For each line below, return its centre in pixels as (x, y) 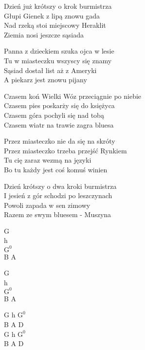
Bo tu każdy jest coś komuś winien (56, 169)
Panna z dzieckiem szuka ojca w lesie (59, 51)
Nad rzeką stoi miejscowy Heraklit (55, 25)
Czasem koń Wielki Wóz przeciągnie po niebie (73, 96)
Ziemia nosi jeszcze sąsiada (44, 34)
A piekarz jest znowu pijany (45, 80)
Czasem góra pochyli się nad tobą (54, 115)
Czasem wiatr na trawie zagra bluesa (59, 124)
